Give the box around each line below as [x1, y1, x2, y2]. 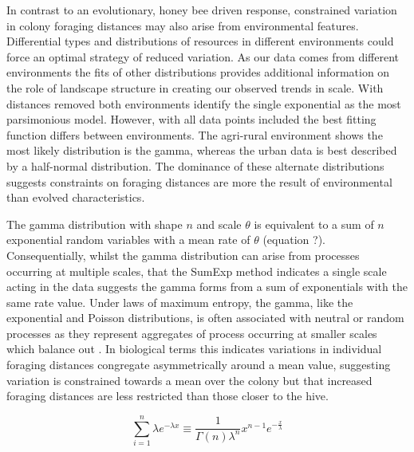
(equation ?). [262, 231, 325, 248]
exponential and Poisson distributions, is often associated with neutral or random [6, 309, 404, 326]
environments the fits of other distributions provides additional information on [6, 64, 390, 81]
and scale [196, 215, 242, 232]
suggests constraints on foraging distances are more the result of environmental [6, 173, 392, 190]
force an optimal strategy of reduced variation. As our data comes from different [6, 48, 400, 65]
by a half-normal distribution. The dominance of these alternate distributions [6, 157, 384, 174]
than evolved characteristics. [6, 189, 145, 206]
